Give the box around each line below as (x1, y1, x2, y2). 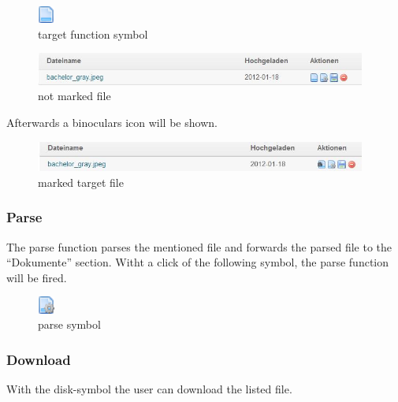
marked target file (38, 173, 124, 190)
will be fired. (6, 269, 67, 285)
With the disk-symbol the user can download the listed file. (6, 381, 292, 396)
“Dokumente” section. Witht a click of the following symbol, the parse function (6, 254, 389, 270)
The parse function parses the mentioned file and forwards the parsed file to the (6, 238, 392, 255)
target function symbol (38, 25, 148, 42)
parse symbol (38, 316, 101, 333)
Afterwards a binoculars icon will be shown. (6, 114, 218, 130)
